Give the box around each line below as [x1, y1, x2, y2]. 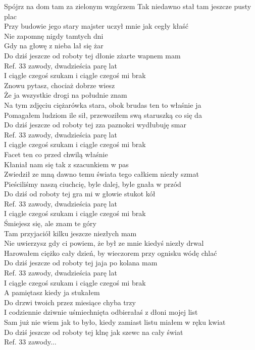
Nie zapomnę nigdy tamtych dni [4, 30, 104, 41]
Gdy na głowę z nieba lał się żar [4, 40, 104, 51]
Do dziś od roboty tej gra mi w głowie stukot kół [4, 188, 156, 199]
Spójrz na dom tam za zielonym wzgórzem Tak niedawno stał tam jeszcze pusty [4, 1, 251, 11]
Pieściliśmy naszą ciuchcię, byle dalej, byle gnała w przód [4, 178, 181, 189]
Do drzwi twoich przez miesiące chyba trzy [4, 297, 136, 307]
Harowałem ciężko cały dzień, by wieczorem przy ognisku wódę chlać [4, 247, 217, 258]
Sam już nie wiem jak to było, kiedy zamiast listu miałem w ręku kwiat [4, 317, 226, 327]
